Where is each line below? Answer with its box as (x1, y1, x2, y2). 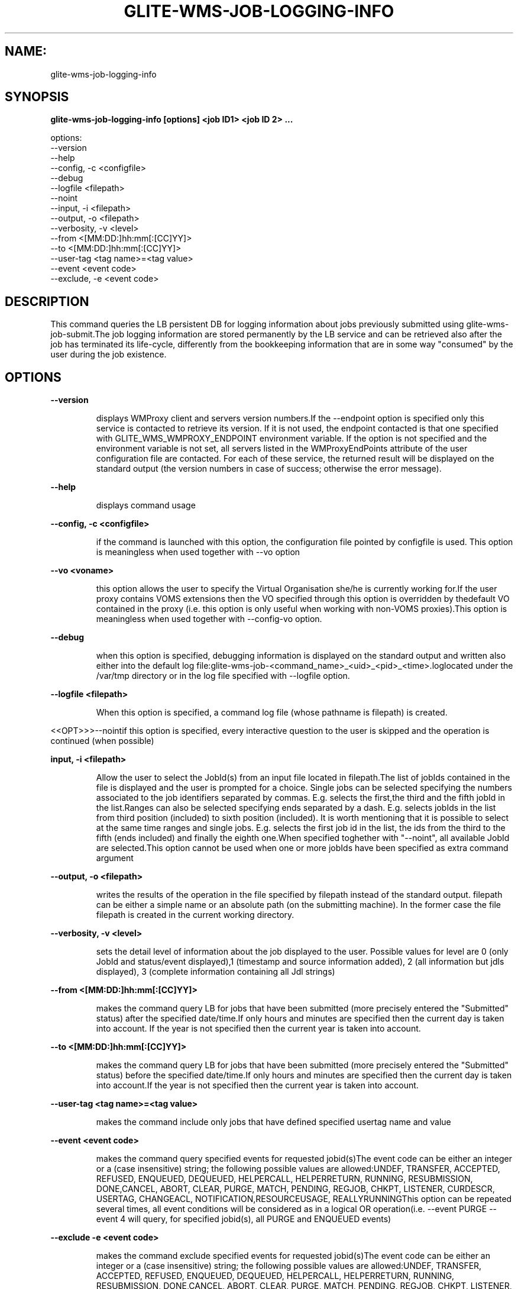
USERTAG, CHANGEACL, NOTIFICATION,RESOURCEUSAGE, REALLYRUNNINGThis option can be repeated (96, 1194, 512, 1204)
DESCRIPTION (5, 294, 89, 309)
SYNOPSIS (5, 89, 69, 105)
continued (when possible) (50, 736, 154, 746)
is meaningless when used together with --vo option (96, 547, 300, 558)
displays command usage (96, 500, 196, 511)
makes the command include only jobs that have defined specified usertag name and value (96, 1117, 451, 1127)
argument (96, 853, 134, 863)
